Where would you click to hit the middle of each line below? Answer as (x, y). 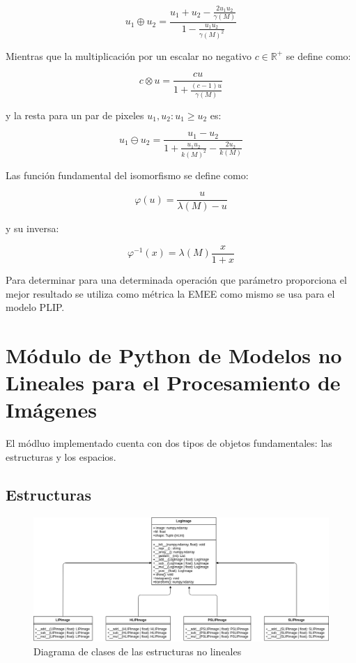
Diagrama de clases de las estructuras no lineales (138, 651)
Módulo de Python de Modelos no (174, 355)
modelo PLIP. (35, 307)
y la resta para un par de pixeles (75, 115)
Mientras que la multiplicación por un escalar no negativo (129, 55)
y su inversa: (32, 228)
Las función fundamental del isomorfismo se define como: (127, 175)
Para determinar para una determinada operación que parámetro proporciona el (176, 280)
